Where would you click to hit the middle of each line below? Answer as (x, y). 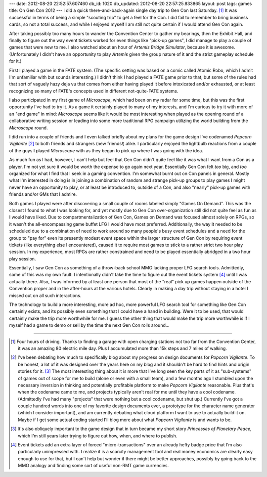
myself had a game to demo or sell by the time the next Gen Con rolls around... (89, 325)
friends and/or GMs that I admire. (43, 194)
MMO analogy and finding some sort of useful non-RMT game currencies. (93, 466)
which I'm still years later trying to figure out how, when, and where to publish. (98, 435)
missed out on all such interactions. (45, 295)
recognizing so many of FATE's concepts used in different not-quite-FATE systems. (94, 91)
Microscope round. (28, 128)
